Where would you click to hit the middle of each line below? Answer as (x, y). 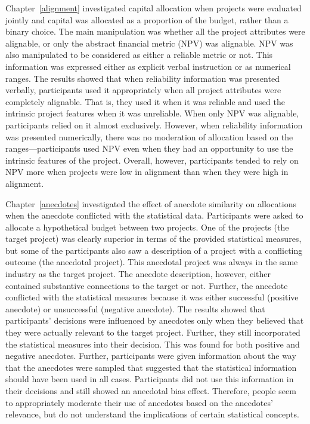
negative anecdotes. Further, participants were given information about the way (151, 356)
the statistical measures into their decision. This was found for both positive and (153, 344)
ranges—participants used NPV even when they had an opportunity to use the (149, 148)
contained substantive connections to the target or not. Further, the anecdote (147, 285)
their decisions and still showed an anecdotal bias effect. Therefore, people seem (151, 391)
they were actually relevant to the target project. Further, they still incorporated (153, 332)
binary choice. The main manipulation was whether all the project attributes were (155, 31)
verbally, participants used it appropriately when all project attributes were (143, 90)
